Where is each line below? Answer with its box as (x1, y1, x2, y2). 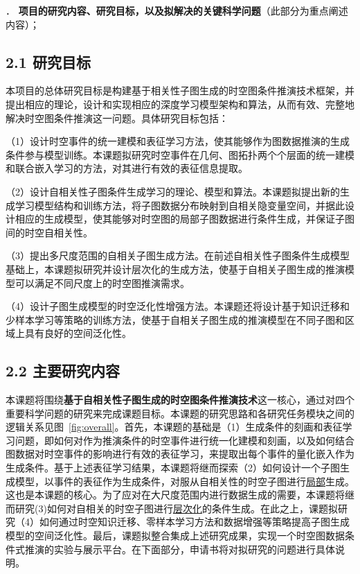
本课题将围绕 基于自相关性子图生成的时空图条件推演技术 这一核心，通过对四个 (6, 392, 354, 407)
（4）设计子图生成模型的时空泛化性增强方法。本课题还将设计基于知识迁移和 (6, 299, 350, 313)
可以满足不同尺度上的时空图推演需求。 (15, 275, 190, 290)
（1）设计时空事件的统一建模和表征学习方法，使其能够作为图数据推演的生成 (6, 134, 350, 148)
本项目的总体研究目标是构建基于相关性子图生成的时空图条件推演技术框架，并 (6, 83, 354, 98)
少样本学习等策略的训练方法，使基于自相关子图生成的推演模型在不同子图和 (6, 312, 345, 327)
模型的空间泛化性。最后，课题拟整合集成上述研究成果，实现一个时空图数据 (6, 528, 345, 543)
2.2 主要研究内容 (6, 360, 120, 381)
